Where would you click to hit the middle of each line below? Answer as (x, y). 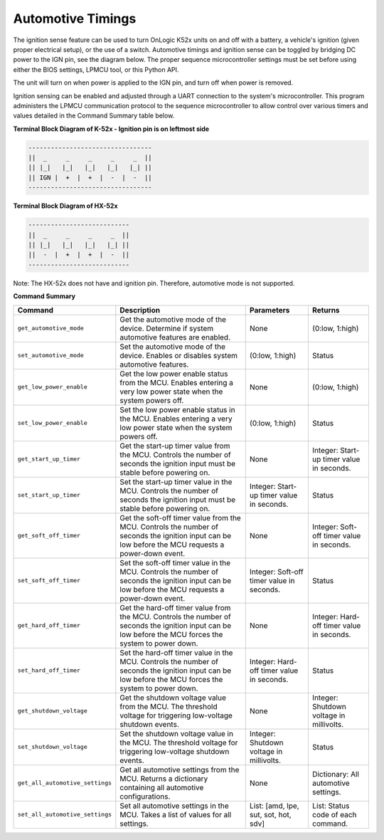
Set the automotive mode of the (172, 347)
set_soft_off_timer (49, 581)
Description (140, 310)
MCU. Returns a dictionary (164, 778)
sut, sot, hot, (270, 814)
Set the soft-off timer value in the (175, 562)
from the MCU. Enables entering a (177, 382)
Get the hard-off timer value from (175, 607)
